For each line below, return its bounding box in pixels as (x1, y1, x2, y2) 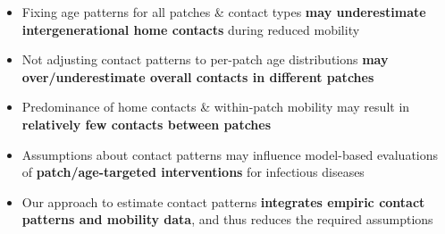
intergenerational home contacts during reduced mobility (21, 20, 360, 38)
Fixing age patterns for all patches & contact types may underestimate (21, 3, 426, 21)
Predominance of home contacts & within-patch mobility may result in (21, 97, 410, 116)
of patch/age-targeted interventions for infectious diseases (21, 163, 365, 181)
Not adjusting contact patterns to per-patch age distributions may (21, 50, 389, 69)
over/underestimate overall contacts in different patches (21, 67, 374, 86)
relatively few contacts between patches (21, 114, 272, 133)
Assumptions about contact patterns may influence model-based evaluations (21, 145, 439, 163)
